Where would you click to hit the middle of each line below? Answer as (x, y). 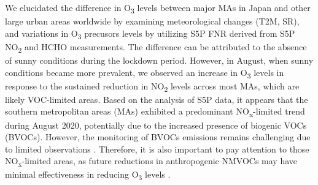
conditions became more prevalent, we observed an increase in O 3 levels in (145, 73)
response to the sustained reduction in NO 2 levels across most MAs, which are (152, 86)
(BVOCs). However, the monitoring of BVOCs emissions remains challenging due (158, 137)
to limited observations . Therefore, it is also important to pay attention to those (157, 149)
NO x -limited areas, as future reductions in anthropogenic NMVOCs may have (151, 162)
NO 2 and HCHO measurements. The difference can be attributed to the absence (156, 47)
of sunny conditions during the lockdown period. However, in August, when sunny (159, 60)
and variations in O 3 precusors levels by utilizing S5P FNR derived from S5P (150, 34)
